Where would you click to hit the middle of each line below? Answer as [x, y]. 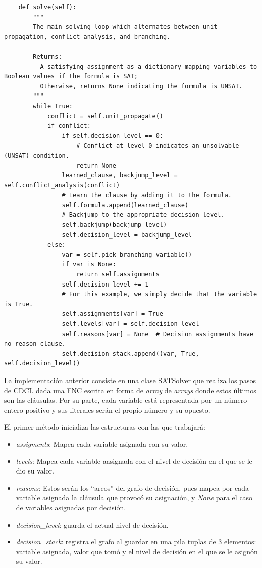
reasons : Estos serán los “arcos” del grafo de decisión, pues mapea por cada [132, 487]
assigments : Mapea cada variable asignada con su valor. [102, 443]
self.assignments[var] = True [112, 314]
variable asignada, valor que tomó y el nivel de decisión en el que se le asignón [137, 551]
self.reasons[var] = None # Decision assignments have [158, 334]
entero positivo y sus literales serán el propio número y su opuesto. [107, 410]
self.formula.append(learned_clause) [125, 205]
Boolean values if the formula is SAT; [71, 77]
